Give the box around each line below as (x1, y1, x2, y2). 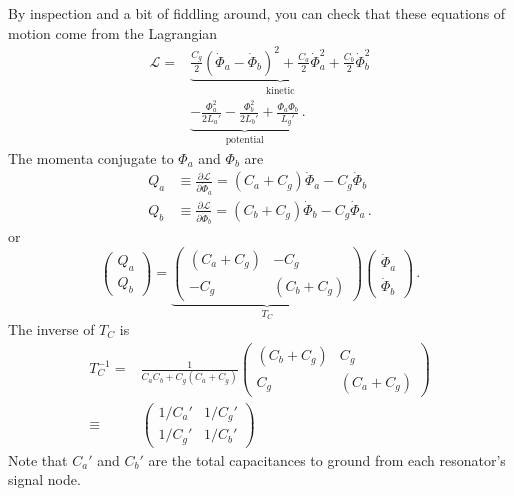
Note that (8, 449, 68, 470)
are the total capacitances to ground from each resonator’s (148, 449, 506, 470)
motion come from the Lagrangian (8, 22, 218, 43)
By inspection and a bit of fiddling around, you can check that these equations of (8, 3, 506, 23)
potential (225, 135, 264, 146)
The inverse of (8, 318, 95, 339)
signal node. (8, 469, 81, 490)
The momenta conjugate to (8, 147, 174, 168)
